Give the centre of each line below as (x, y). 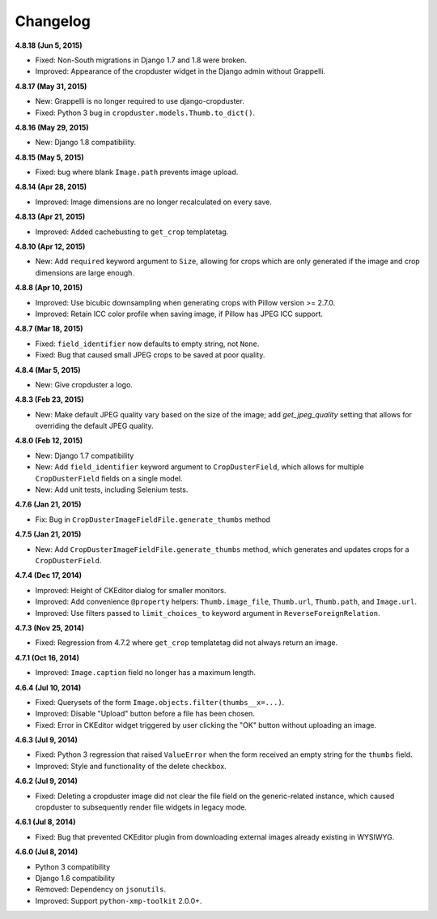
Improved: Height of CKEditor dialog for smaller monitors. (131, 590)
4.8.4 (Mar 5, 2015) (48, 370)
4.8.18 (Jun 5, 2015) (49, 45)
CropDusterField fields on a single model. (109, 478)
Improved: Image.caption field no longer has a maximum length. (146, 673)
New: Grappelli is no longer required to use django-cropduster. (140, 101)
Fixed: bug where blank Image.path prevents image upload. (137, 172)
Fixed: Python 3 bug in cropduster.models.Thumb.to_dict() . (145, 113)
